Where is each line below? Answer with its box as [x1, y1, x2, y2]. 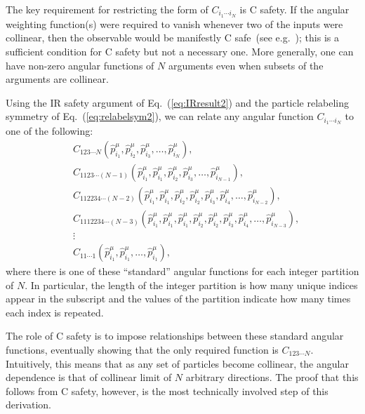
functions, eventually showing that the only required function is [6, 342, 279, 357]
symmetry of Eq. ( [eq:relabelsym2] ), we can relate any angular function [6, 109, 314, 123]
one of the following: [6, 123, 93, 138]
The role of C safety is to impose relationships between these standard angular [6, 328, 344, 343]
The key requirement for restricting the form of [6, 2, 208, 16]
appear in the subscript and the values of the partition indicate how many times [6, 291, 351, 306]
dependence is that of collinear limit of [6, 370, 172, 385]
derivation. [6, 397, 52, 412]
